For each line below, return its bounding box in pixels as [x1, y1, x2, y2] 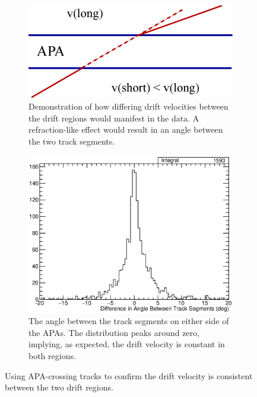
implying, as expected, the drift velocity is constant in [28, 338, 225, 350]
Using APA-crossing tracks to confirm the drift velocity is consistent [5, 369, 253, 382]
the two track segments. [28, 135, 115, 147]
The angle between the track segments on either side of [28, 315, 229, 327]
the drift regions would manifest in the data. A [28, 111, 199, 124]
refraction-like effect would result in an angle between [28, 123, 223, 136]
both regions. [28, 349, 76, 361]
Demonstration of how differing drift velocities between [28, 100, 229, 113]
